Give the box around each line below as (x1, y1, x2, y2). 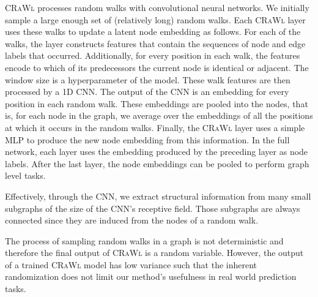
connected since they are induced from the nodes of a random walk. (5, 214, 259, 227)
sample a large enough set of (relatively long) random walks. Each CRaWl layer (5, 13, 306, 26)
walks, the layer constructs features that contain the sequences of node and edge (5, 37, 306, 50)
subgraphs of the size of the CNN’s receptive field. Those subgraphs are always (5, 201, 300, 214)
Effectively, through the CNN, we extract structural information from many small (5, 189, 311, 202)
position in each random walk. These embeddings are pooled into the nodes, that (5, 97, 308, 110)
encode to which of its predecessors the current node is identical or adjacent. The (5, 61, 309, 73)
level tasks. (5, 169, 46, 182)
